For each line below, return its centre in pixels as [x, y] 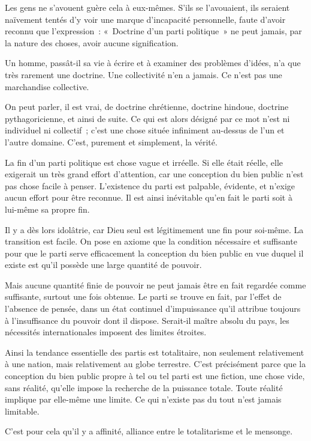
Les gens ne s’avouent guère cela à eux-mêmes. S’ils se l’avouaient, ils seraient [147, 7]
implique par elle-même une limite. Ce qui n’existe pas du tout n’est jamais [143, 399]
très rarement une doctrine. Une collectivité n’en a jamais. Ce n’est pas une [144, 74]
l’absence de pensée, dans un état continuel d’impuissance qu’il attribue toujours [153, 309]
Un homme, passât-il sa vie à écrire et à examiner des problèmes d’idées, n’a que [153, 63]
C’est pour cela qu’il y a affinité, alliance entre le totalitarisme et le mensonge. [149, 431]
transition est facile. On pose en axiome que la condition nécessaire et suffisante [151, 241]
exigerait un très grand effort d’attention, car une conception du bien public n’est [154, 174]
